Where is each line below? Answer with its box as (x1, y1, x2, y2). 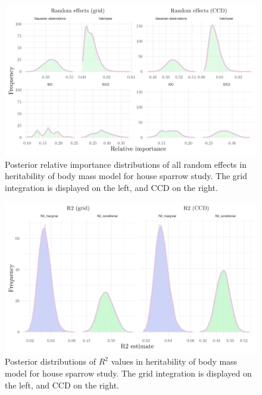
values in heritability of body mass (111, 355, 238, 368)
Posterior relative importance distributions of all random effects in (5, 158, 247, 170)
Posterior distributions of (5, 355, 96, 368)
